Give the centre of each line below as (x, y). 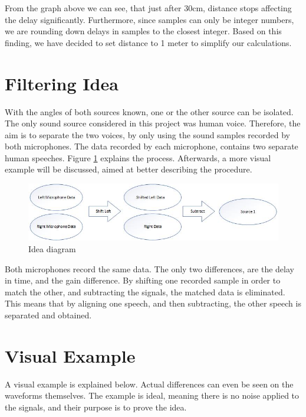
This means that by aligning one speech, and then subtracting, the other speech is (153, 303)
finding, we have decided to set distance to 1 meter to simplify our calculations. (148, 42)
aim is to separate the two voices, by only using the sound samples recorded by (147, 134)
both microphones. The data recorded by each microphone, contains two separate (152, 146)
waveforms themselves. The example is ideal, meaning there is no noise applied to (152, 395)
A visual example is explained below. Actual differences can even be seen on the (149, 384)
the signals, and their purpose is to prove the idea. (96, 407)
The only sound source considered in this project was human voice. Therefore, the (153, 123)
